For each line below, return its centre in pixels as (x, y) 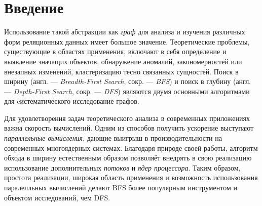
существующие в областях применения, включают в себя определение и (115, 51)
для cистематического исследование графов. (72, 101)
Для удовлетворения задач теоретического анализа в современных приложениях (127, 118)
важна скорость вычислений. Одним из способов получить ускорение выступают (129, 128)
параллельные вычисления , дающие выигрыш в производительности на (113, 138)
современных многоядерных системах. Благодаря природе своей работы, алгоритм (131, 148)
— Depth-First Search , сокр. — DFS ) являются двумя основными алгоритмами (127, 91)
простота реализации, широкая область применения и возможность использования (131, 177)
